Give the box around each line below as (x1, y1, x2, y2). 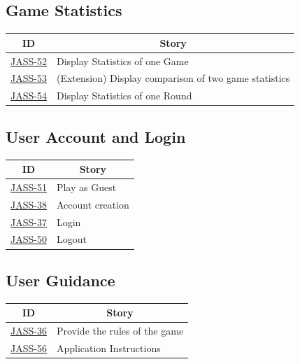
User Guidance (6, 269, 115, 290)
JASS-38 (10, 197, 47, 211)
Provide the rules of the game (56, 323, 184, 338)
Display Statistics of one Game (56, 53, 189, 68)
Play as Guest (56, 179, 117, 194)
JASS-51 (10, 179, 47, 194)
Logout (56, 232, 87, 246)
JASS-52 (10, 53, 47, 68)
